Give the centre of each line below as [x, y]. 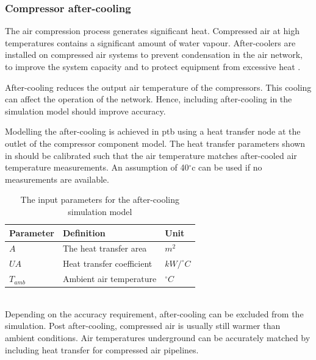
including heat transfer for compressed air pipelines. [102, 349]
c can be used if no [227, 167]
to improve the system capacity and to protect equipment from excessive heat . [153, 66]
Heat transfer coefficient [107, 263]
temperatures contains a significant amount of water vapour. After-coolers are [150, 42]
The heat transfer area [105, 248]
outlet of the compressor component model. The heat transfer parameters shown [155, 143]
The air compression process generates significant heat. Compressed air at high [153, 31]
